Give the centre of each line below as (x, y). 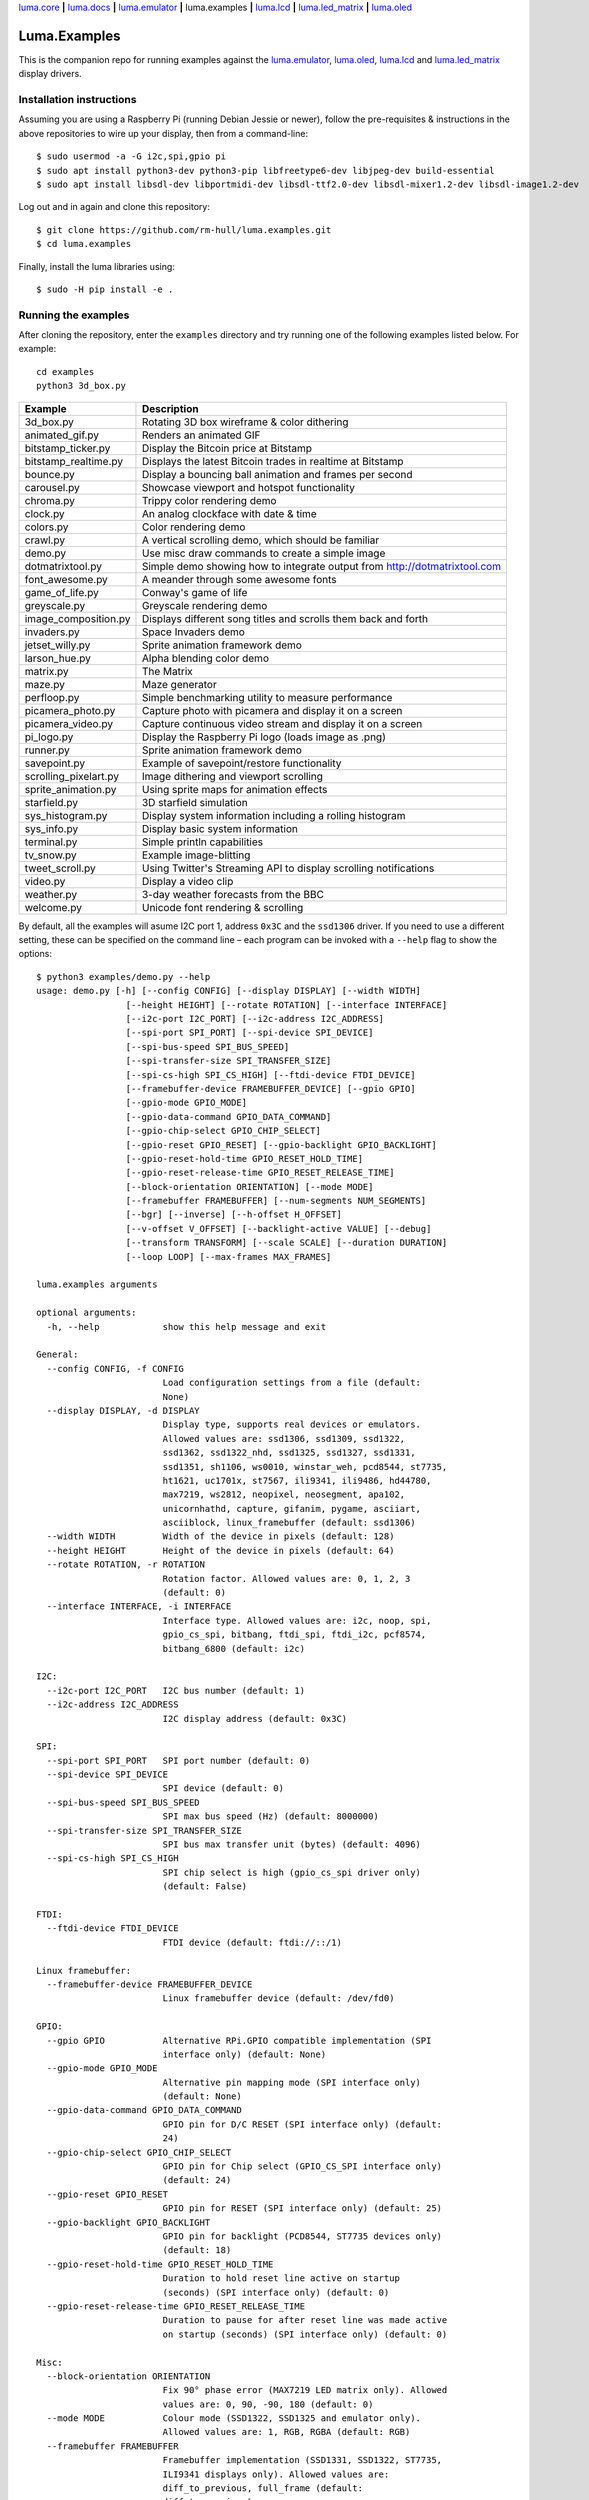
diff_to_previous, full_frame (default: (263, 2488)
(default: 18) (197, 2250)
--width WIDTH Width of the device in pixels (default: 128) (220, 1536)
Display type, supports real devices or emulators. (292, 1424)
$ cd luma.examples (84, 244)
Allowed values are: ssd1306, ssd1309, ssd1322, (284, 1438)
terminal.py (51, 842)
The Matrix (167, 671)
